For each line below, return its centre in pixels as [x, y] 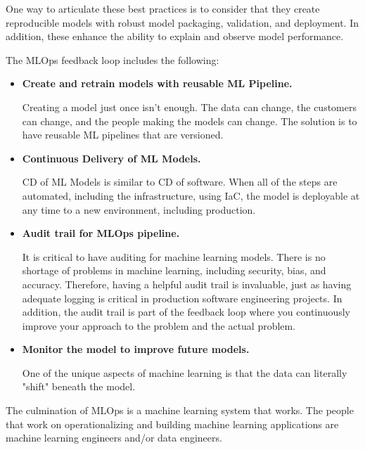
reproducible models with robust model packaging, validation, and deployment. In [182, 22]
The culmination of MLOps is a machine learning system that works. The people [180, 410]
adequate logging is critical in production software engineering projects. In [182, 298]
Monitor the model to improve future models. [136, 349]
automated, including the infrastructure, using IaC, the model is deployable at [191, 195]
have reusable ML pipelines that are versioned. [123, 135]
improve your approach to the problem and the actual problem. [159, 325]
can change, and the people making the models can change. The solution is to [190, 121]
